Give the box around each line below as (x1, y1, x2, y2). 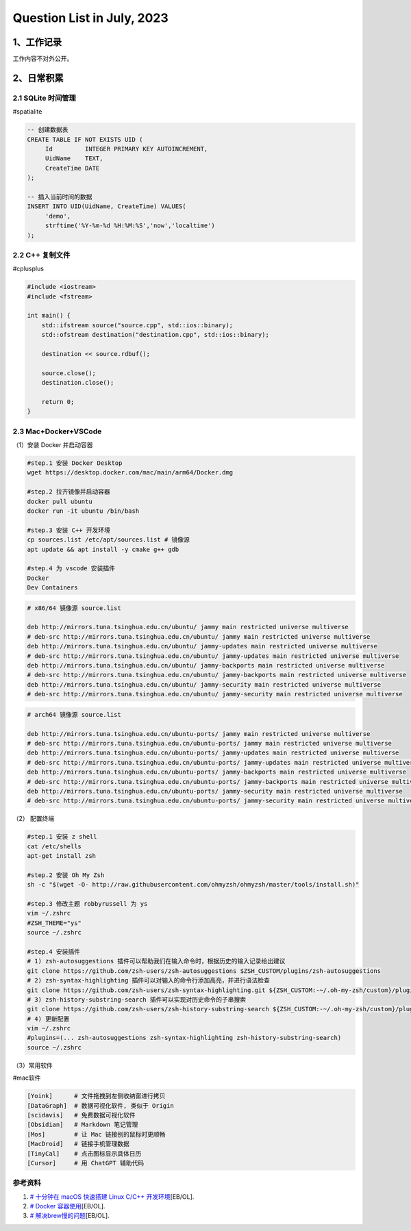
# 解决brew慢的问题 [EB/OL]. (29, 1212, 110, 1220)
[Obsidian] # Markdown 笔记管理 (27, 1121, 138, 1129)
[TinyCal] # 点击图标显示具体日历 (27, 1150, 142, 1157)
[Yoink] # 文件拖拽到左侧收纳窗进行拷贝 (27, 1092, 166, 1100)
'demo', (45, 212, 71, 220)
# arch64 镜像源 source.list (27, 711, 121, 718)
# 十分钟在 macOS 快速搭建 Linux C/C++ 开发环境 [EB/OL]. (29, 1192, 195, 1201)
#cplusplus (12, 264, 45, 273)
